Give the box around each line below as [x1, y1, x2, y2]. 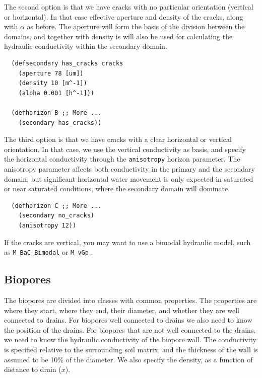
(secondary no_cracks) [18, 212, 94, 219]
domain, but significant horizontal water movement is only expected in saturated [4, 173, 253, 184]
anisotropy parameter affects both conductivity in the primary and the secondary [4, 163, 255, 174]
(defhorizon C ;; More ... [11, 202, 102, 209]
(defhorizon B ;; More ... [11, 109, 102, 116]
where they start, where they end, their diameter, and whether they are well [4, 305, 239, 315]
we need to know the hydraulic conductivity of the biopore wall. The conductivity [4, 334, 256, 345]
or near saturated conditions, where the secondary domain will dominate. [4, 183, 230, 194]
